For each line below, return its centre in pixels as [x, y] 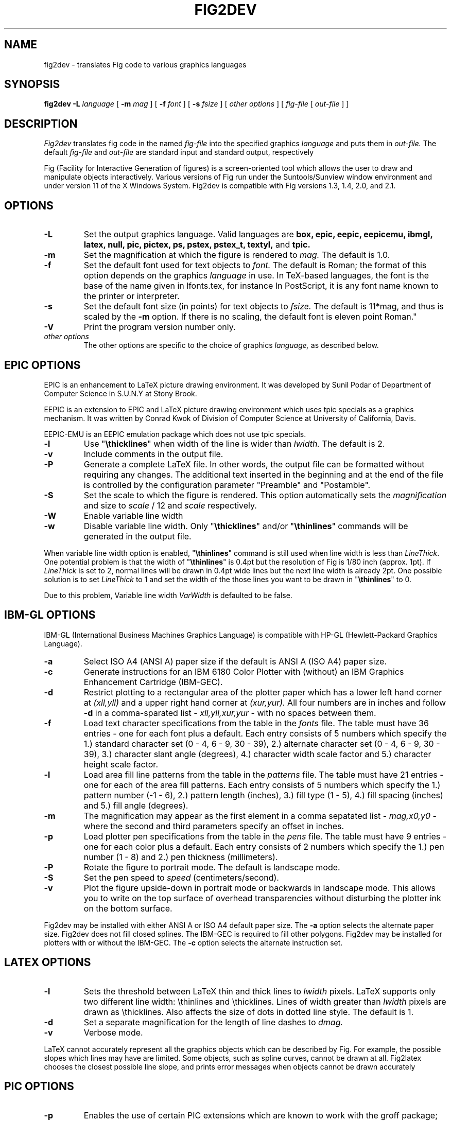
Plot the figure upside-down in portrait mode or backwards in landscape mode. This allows [260, 888]
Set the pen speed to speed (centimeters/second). [181, 877]
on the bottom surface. [128, 908]
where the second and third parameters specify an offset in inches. [214, 826]
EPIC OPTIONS [42, 365]
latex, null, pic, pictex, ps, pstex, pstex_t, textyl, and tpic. [197, 245]
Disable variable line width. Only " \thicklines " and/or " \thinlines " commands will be [246, 526]
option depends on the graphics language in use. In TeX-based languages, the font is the [256, 276]
